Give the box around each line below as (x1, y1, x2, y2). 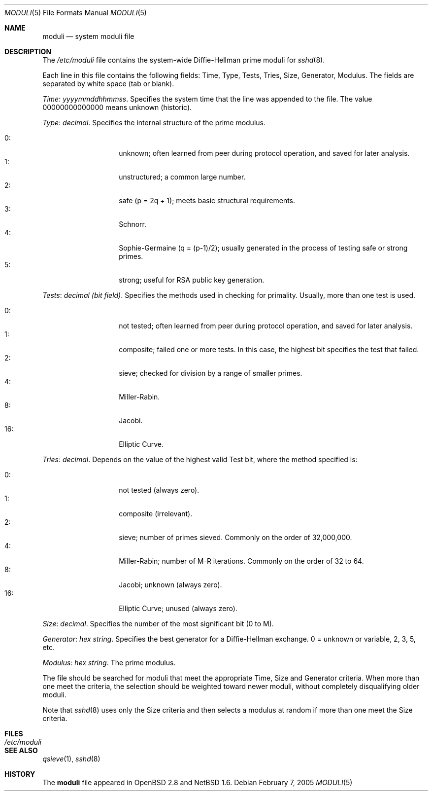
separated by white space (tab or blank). (42, 79, 174, 88)
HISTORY (4, 770, 35, 778)
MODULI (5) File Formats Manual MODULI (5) (4, 8, 147, 17)
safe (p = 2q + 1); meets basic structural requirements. (119, 196, 296, 205)
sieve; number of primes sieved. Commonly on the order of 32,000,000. (119, 533, 352, 542)
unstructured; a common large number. (119, 173, 246, 181)
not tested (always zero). (119, 486, 199, 494)
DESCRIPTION (4, 47, 52, 56)
